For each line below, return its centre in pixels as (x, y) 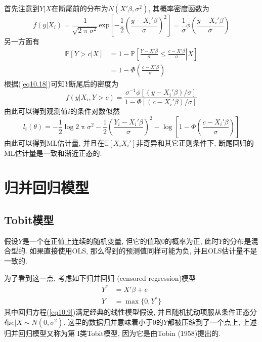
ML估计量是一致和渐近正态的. (53, 153)
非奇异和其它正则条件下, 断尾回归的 (195, 142)
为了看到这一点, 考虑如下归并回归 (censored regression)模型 (100, 277)
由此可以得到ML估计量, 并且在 (54, 142)
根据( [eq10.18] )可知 (35, 83)
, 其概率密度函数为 (179, 8)
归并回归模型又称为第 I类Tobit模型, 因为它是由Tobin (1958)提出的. (113, 333)
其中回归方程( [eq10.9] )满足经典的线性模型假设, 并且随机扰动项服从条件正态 (127, 312)
